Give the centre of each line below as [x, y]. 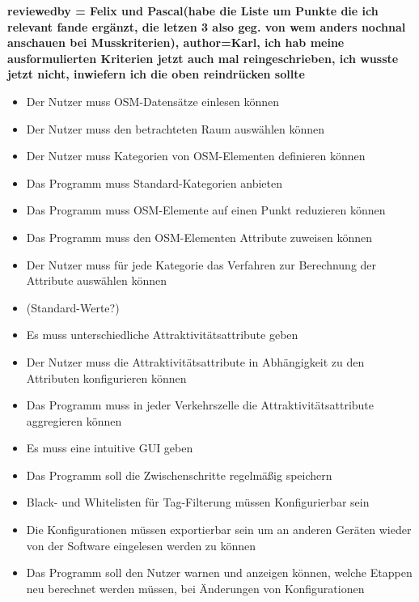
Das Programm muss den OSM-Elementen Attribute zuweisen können [199, 237]
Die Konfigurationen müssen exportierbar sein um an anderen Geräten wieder [219, 530]
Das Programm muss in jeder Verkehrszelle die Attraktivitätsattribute [200, 405]
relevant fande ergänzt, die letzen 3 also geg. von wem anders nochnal [207, 26]
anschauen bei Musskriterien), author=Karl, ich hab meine [176, 42]
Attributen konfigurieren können [106, 377]
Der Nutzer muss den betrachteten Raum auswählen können [176, 128]
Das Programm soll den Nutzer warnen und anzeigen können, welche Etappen [219, 572]
